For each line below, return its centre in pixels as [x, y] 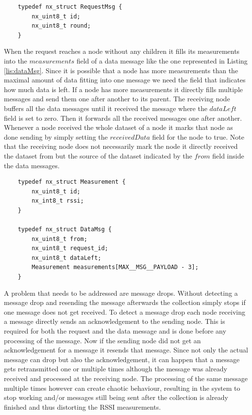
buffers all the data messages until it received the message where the [106, 108]
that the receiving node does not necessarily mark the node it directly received [121, 146]
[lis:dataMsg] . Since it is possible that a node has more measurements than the [121, 70]
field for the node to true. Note [198, 136]
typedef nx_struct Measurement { [72, 182]
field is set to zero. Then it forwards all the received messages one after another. [123, 118]
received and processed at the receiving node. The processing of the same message [126, 378]
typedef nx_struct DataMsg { [65, 230]
